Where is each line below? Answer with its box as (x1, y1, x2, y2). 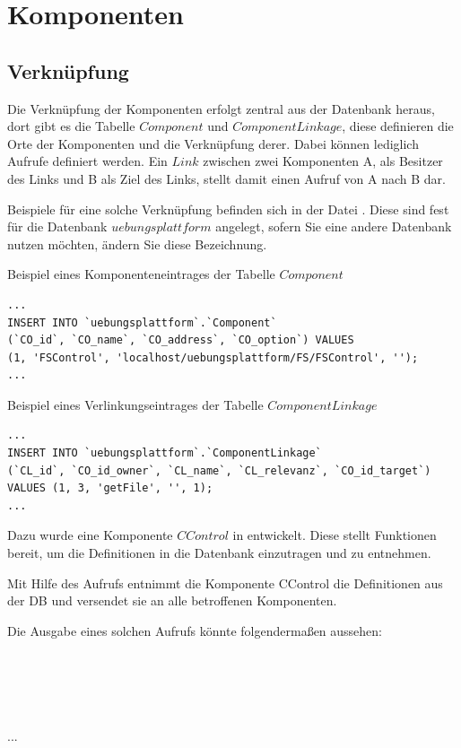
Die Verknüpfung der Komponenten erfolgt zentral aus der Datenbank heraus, (7, 99, 435, 117)
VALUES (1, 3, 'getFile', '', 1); (7, 482, 213, 495)
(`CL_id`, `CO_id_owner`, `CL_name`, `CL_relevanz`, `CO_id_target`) (7, 464, 431, 477)
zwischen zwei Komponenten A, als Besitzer (203, 152, 443, 170)
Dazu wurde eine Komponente (7, 526, 173, 544)
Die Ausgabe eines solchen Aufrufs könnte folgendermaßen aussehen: (7, 621, 382, 639)
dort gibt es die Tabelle (7, 117, 135, 135)
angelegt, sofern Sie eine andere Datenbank (215, 217, 452, 236)
